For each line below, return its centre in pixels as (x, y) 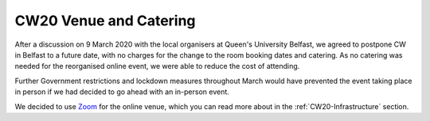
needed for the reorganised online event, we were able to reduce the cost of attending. (157, 66)
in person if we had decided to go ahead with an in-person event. (122, 92)
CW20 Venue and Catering (105, 21)
